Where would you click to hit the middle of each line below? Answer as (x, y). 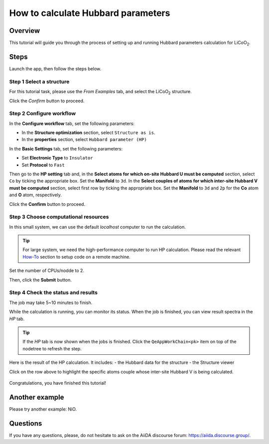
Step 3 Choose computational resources (59, 217)
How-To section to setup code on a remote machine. (76, 257)
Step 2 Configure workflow (43, 114)
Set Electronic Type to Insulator (57, 158)
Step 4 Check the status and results (54, 293)
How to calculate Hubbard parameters (90, 13)
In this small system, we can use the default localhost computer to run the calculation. (98, 227)
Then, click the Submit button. (40, 280)
